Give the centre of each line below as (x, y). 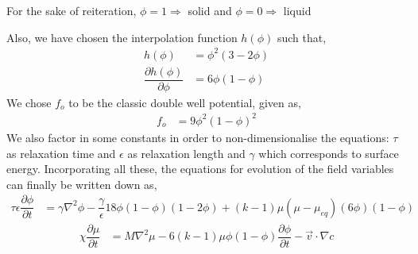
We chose (29, 102)
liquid (297, 10)
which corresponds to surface (329, 153)
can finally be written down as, (82, 184)
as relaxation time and (61, 153)
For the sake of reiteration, (72, 10)
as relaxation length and (186, 153)
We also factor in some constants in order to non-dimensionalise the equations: (198, 137)
